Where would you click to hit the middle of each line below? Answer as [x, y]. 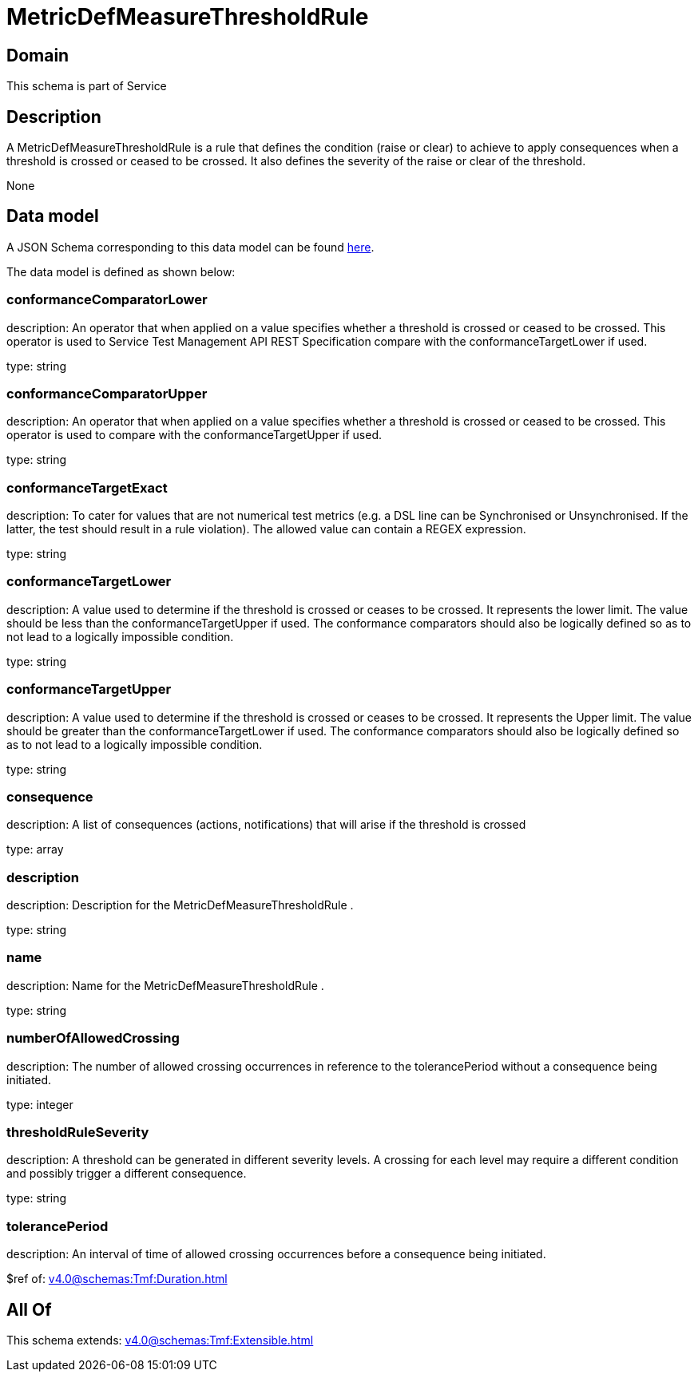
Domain [38, 55]
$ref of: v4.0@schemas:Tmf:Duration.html [117, 1279]
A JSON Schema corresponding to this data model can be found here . [190, 247]
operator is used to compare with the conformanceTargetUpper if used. [194, 435]
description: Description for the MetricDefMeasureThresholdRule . [180, 905]
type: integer [40, 1104]
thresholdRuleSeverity [78, 1132]
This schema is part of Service [87, 86]
